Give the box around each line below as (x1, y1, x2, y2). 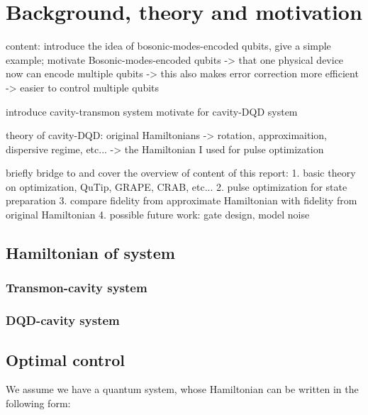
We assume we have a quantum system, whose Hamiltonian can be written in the (6, 382, 359, 397)
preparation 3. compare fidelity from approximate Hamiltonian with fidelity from (6, 193, 357, 208)
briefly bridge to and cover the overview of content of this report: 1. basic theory (6, 165, 356, 180)
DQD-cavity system (6, 311, 120, 329)
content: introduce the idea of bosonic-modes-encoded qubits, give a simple (6, 38, 331, 53)
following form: (6, 395, 71, 410)
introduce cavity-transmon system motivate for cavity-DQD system (6, 104, 298, 118)
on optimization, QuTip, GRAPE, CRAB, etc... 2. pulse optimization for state (6, 179, 347, 194)
